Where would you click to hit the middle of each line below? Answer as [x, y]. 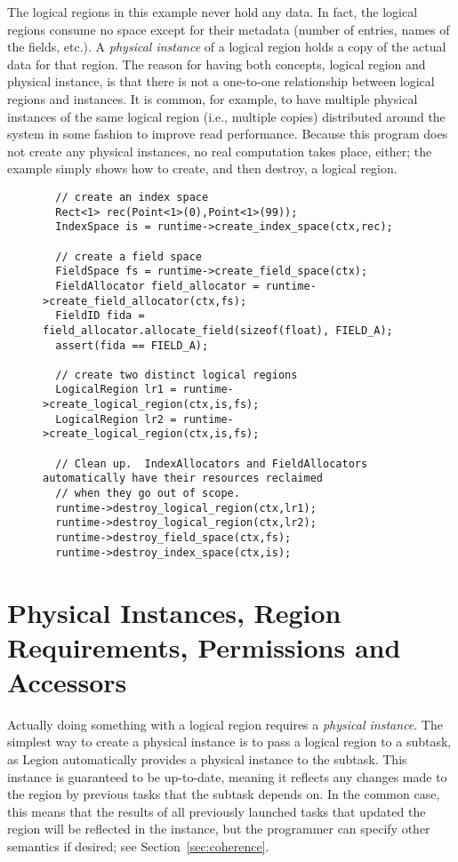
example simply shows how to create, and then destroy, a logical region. [202, 168]
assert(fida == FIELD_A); [132, 345]
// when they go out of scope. [148, 494]
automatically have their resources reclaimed [183, 479]
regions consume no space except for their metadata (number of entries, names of [229, 29]
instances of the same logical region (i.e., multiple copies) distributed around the [226, 116]
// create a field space [129, 256]
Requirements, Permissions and [204, 646]
